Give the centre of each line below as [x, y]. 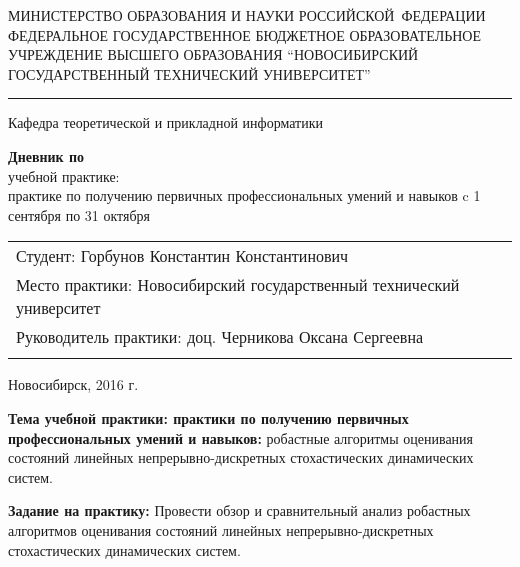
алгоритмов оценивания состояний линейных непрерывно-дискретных [221, 529]
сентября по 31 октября [79, 214]
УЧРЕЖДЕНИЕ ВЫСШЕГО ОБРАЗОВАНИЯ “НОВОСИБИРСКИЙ [213, 54]
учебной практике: [64, 175]
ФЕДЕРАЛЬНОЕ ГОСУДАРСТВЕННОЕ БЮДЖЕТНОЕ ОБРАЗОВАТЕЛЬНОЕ [245, 34]
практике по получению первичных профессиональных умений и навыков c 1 [244, 195]
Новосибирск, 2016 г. [73, 384]
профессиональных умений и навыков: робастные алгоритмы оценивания [241, 437]
